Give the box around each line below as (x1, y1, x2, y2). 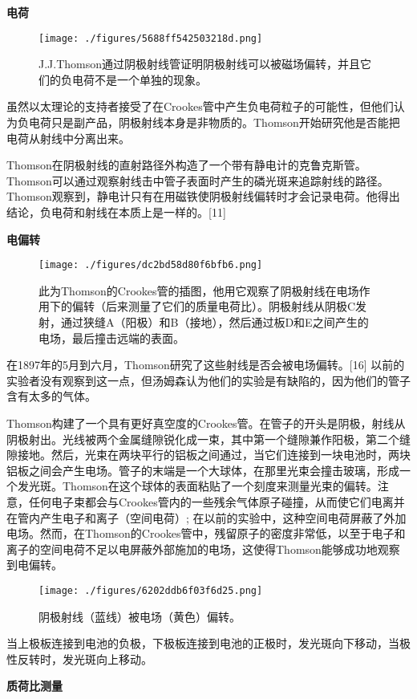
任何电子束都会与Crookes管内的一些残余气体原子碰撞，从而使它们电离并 (28, 493, 405, 510)
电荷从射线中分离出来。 (6, 129, 130, 146)
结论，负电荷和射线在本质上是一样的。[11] (6, 204, 226, 220)
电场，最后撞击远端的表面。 (38, 329, 184, 346)
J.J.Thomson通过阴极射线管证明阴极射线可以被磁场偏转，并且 (38, 55, 361, 72)
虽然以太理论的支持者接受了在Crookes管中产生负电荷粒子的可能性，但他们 (6, 98, 394, 115)
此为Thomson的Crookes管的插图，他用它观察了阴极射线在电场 (38, 282, 359, 299)
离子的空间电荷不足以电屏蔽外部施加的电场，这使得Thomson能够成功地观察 (6, 540, 400, 557)
